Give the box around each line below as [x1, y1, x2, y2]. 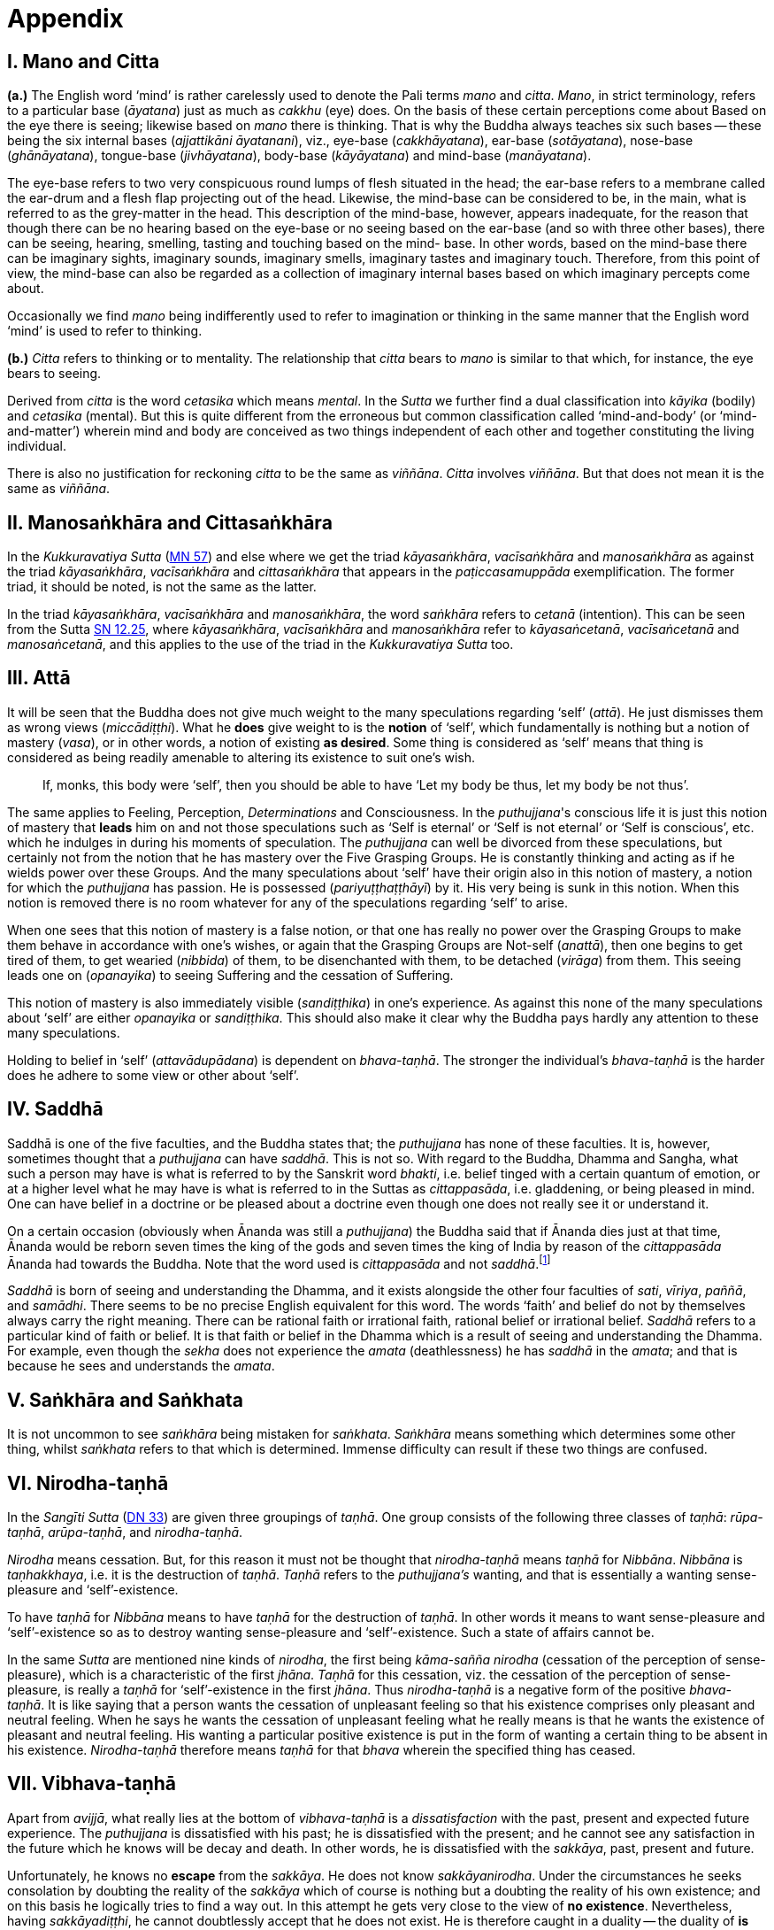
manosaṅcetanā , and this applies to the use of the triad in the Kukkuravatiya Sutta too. [7, 637, 514, 652]
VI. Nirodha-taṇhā [7, 1471, 169, 1494]
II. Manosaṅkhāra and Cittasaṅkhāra [7, 511, 333, 534]
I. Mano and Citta [7, 50, 160, 73]
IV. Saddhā [7, 1098, 103, 1121]
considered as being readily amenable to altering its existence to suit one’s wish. [7, 749, 476, 765]
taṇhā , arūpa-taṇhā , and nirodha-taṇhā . [7, 1525, 243, 1540]
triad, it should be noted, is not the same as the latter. [7, 579, 317, 595]
